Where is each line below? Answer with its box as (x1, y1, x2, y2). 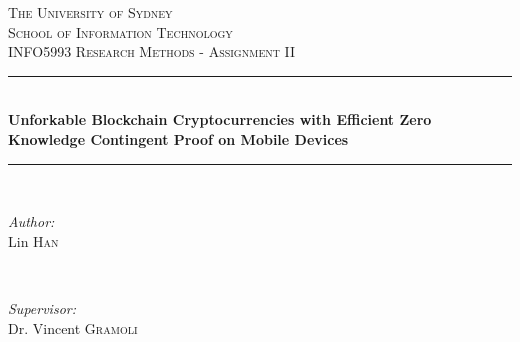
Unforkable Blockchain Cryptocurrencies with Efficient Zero (8, 109, 432, 130)
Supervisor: (8, 297, 76, 318)
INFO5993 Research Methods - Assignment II (8, 41, 296, 62)
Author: (8, 211, 55, 232)
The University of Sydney (8, 2, 173, 22)
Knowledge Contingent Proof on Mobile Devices (8, 128, 349, 149)
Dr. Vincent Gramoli (8, 317, 138, 338)
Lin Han (8, 230, 59, 251)
